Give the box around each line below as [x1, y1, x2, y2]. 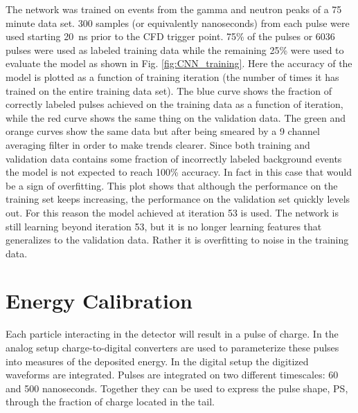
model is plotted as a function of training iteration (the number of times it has [6, 69, 339, 84]
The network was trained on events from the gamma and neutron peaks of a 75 [6, 2, 342, 16]
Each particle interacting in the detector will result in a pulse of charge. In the [6, 327, 339, 341]
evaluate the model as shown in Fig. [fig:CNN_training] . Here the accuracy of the [6, 56, 352, 71]
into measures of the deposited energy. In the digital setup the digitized [6, 354, 309, 368]
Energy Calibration [6, 286, 193, 315]
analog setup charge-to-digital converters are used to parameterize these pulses [6, 340, 339, 354]
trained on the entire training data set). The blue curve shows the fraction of [6, 83, 332, 98]
